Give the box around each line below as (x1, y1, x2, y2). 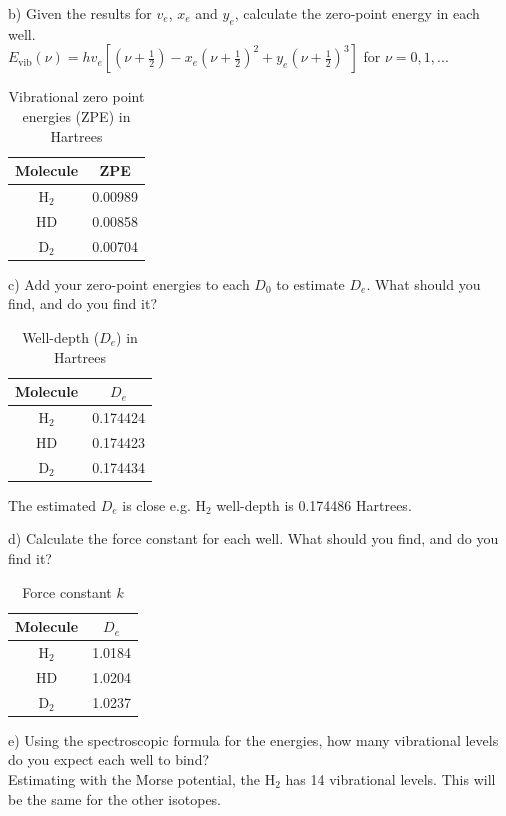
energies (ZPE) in (22, 105, 131, 126)
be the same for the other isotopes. (8, 788, 222, 809)
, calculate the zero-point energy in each (234, 3, 480, 23)
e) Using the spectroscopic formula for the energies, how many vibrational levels (8, 729, 499, 750)
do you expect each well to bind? (8, 749, 210, 770)
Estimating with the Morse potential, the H (8, 768, 276, 789)
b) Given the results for (8, 3, 152, 23)
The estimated (8, 494, 96, 515)
